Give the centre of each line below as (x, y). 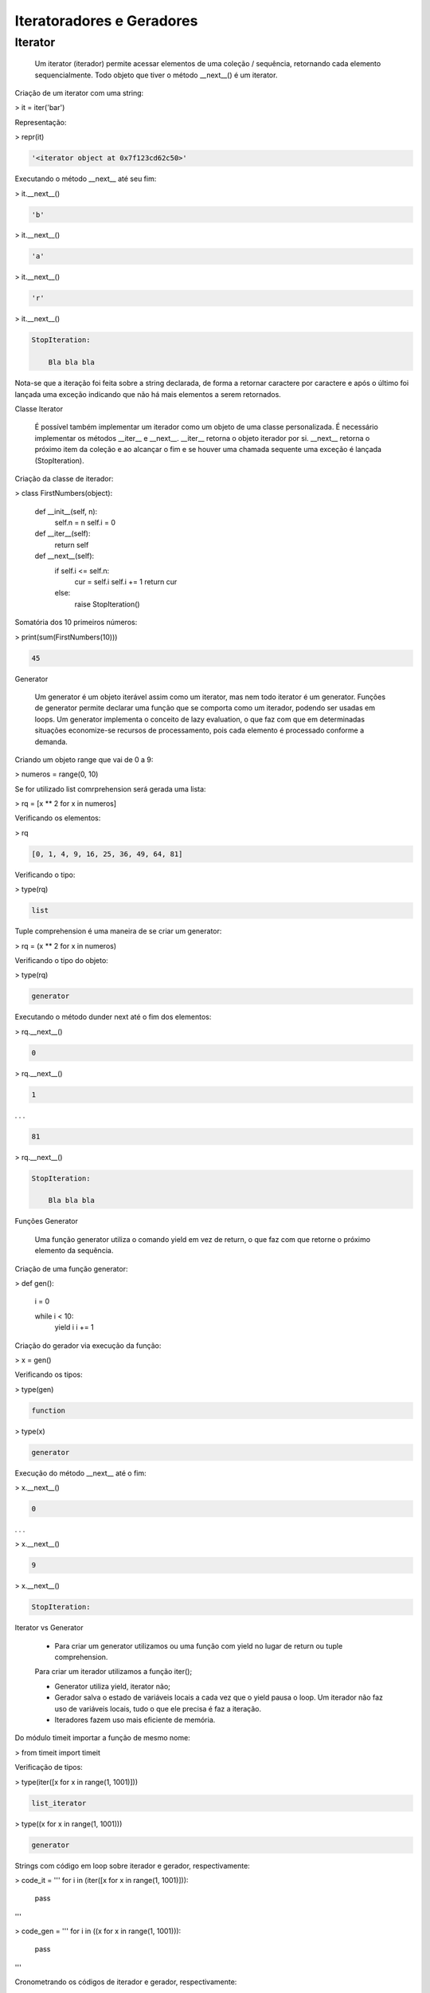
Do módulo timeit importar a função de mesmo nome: (102, 1738)
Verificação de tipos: (49, 1767)
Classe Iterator (39, 409)
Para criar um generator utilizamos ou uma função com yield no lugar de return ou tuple (199, 1645)
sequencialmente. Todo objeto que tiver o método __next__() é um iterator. (156, 75)
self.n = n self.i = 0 (85, 523)
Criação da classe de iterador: (64, 478)
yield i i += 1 (74, 1327)
